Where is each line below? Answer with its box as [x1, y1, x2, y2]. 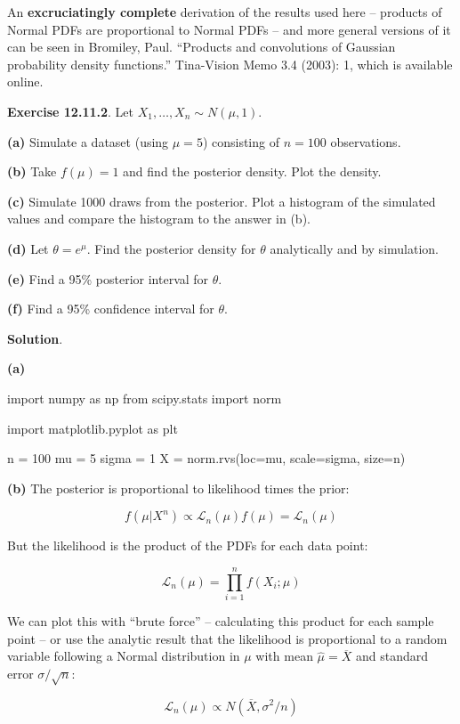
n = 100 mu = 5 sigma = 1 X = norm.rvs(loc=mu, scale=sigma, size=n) [7, 449, 406, 468]
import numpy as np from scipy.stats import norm [7, 388, 282, 407]
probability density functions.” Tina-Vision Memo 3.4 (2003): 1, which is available [7, 54, 453, 73]
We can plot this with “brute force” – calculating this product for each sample [7, 612, 434, 630]
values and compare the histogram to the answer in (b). [7, 209, 311, 228]
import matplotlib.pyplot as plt [7, 419, 178, 437]
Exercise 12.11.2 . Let [7, 102, 133, 120]
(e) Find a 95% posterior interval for [7, 269, 209, 288]
